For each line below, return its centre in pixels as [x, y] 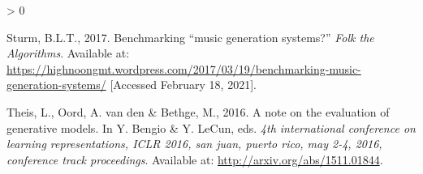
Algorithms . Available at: [68, 53]
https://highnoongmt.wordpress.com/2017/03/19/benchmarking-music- [184, 68]
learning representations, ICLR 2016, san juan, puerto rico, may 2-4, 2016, [194, 144]
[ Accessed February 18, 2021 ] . [183, 85]
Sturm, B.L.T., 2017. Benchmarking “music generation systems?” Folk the [190, 37]
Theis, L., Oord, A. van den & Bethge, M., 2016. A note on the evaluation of [198, 111]
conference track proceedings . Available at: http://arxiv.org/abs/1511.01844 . [195, 159]
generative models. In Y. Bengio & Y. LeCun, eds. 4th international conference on [211, 127]
